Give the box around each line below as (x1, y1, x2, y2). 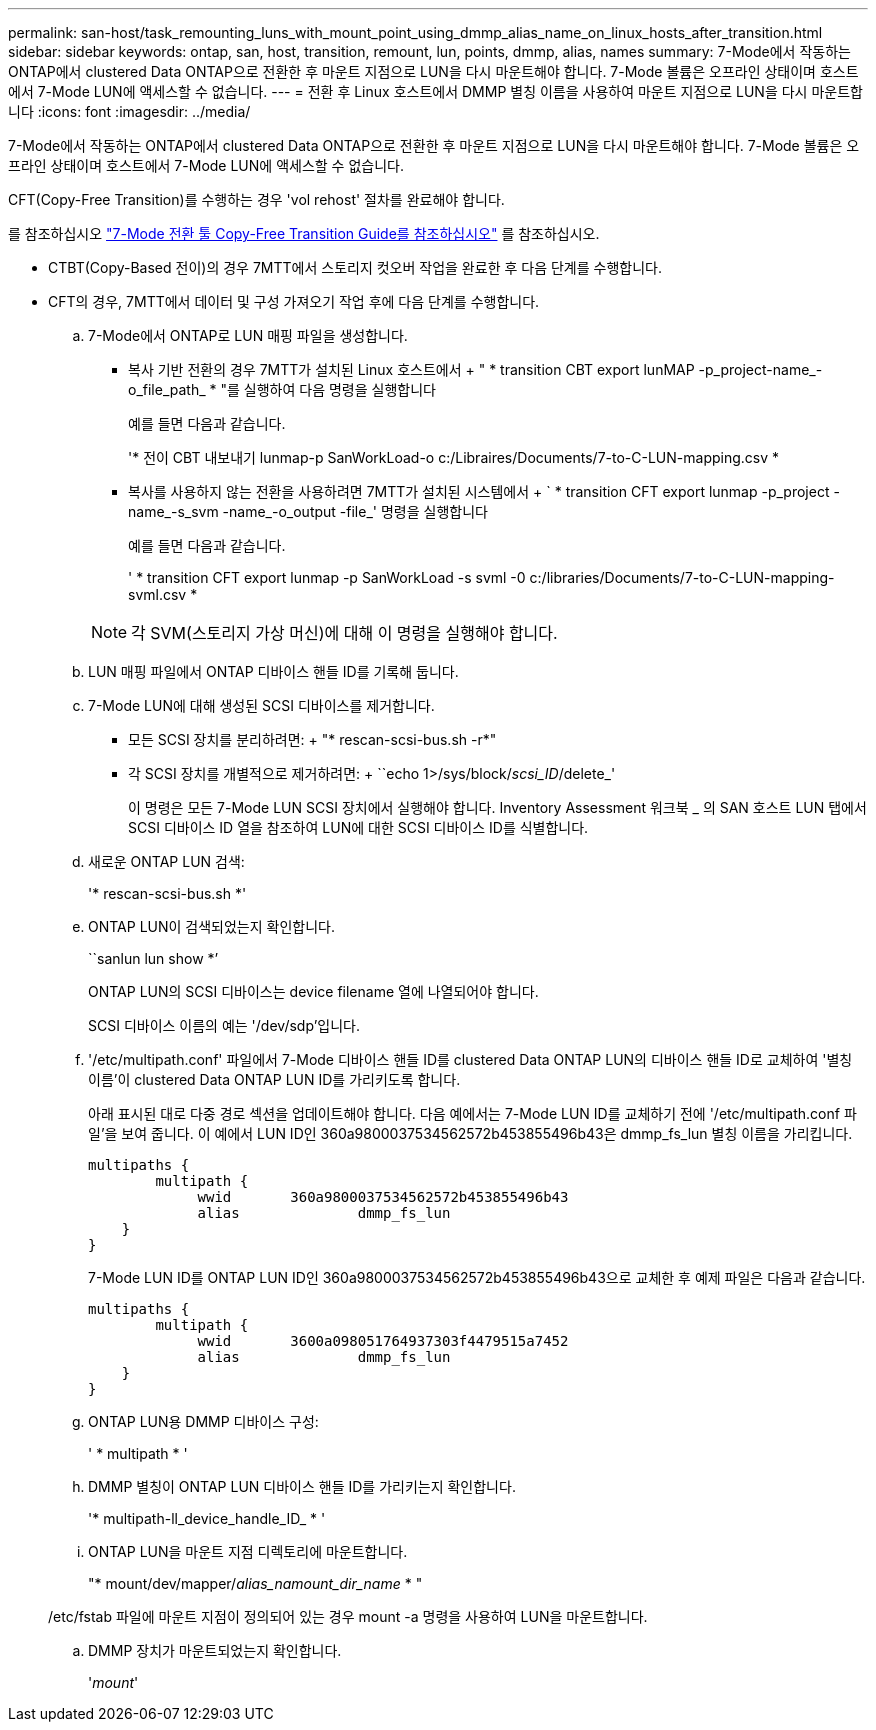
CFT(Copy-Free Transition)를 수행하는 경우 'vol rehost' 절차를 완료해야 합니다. (8, 191, 505, 208)
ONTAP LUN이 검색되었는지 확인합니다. (88, 918, 335, 935)
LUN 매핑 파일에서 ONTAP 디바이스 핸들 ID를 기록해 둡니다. (88, 663, 459, 680)
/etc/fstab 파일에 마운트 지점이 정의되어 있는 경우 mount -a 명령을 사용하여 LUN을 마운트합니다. (48, 1608, 648, 1625)
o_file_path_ (128, 381, 206, 398)
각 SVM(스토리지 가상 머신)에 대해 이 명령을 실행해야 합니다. (131, 623, 558, 643)
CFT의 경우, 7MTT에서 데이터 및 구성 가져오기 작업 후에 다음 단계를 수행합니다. (48, 293, 540, 310)
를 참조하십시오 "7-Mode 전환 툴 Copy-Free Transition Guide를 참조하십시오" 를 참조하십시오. (8, 225, 600, 242)
